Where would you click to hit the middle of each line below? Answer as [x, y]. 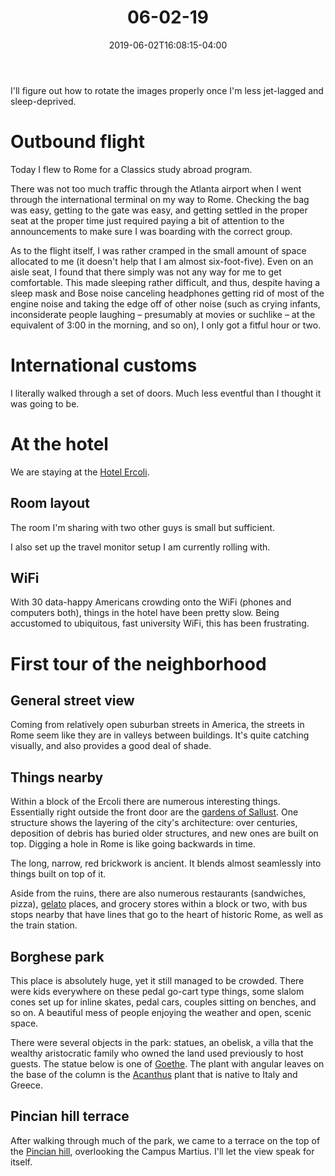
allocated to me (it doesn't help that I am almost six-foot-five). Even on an [162, 261]
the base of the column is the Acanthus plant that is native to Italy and [154, 1074]
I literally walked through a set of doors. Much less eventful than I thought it [166, 393]
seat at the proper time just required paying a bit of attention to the [147, 220]
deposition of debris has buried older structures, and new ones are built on [164, 833]
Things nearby [57, 777]
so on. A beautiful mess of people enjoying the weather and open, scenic [161, 1012]
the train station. [44, 925]
